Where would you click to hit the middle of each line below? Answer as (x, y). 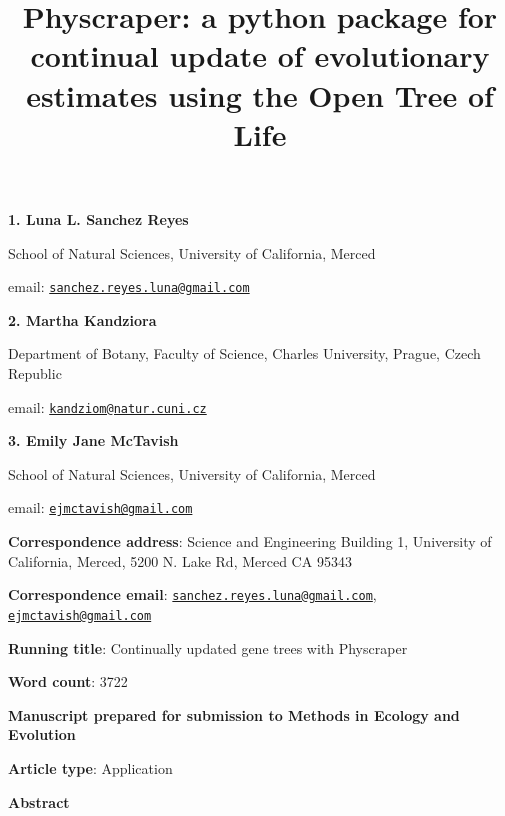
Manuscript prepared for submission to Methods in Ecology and (234, 714)
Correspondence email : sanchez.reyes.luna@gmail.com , (192, 594)
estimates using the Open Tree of (260, 94)
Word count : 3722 (68, 681)
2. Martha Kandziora (82, 319)
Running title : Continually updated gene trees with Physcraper (208, 647)
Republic (35, 372)
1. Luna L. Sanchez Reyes (98, 218)
